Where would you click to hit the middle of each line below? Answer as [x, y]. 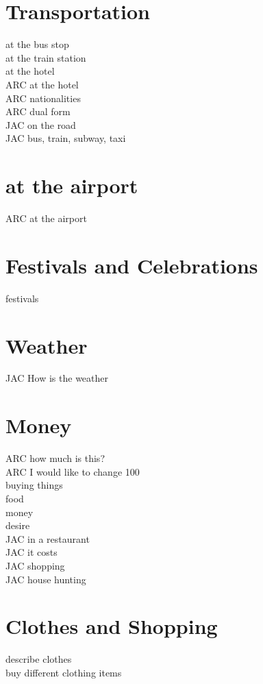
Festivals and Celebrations [132, 265]
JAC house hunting [46, 579]
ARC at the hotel [42, 84]
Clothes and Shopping [112, 626]
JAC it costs [32, 552]
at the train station [46, 57]
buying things [34, 485]
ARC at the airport [46, 218]
